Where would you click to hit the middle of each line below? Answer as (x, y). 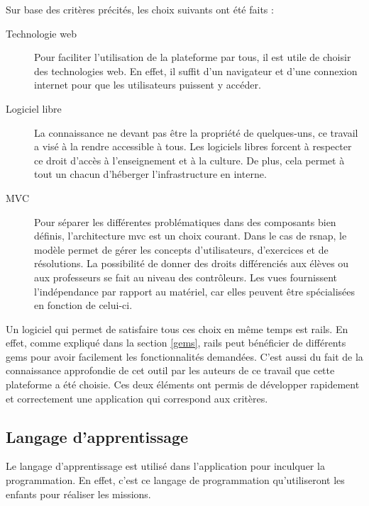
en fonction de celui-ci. (83, 305)
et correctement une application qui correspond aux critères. (137, 398)
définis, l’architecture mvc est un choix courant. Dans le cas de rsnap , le (191, 236)
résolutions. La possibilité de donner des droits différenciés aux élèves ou (192, 263)
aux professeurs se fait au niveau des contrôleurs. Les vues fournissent (186, 277)
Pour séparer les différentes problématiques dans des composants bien (185, 221)
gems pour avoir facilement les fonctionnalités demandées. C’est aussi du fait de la (184, 356)
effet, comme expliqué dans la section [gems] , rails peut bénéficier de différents (176, 343)
